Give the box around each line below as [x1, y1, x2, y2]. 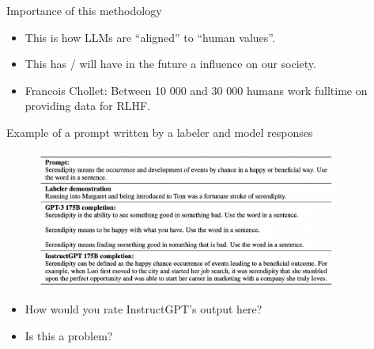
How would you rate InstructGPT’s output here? [25, 301, 263, 317]
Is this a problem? [25, 328, 113, 343]
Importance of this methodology [6, 2, 162, 18]
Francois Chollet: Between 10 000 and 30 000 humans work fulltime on [25, 82, 368, 98]
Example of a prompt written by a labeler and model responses [6, 123, 313, 140]
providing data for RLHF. [25, 97, 150, 114]
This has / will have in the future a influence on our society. [25, 55, 316, 72]
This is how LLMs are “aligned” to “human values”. [25, 28, 275, 45]
